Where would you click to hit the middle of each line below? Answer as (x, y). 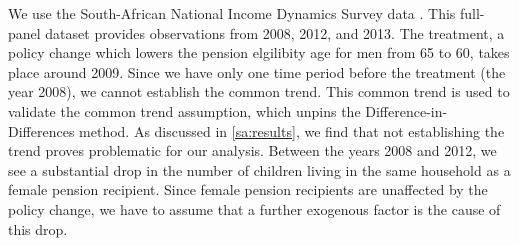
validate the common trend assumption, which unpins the (184, 110)
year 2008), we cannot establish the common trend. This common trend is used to (259, 91)
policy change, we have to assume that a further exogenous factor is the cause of (254, 208)
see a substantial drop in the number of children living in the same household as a (259, 169)
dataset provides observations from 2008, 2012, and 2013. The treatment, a (275, 32)
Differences (41, 130)
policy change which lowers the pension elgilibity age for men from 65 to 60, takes (259, 52)
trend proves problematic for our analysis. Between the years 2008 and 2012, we (252, 150)
